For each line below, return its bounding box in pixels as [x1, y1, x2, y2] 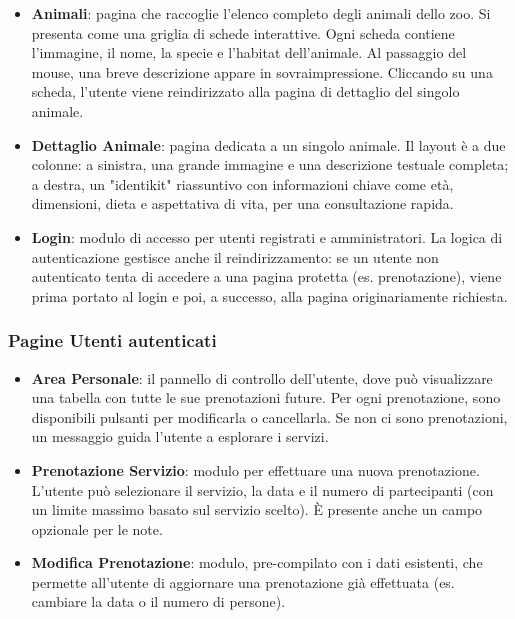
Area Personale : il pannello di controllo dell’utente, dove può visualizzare [31, 367, 493, 388]
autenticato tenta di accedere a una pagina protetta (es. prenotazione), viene [31, 266, 502, 287]
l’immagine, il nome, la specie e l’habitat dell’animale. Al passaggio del [31, 42, 467, 63]
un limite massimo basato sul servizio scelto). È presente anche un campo [31, 499, 483, 520]
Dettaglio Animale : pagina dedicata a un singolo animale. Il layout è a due [31, 134, 506, 155]
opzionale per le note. [31, 518, 163, 539]
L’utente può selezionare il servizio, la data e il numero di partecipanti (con [31, 479, 494, 500]
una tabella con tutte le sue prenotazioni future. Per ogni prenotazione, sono [31, 387, 501, 408]
